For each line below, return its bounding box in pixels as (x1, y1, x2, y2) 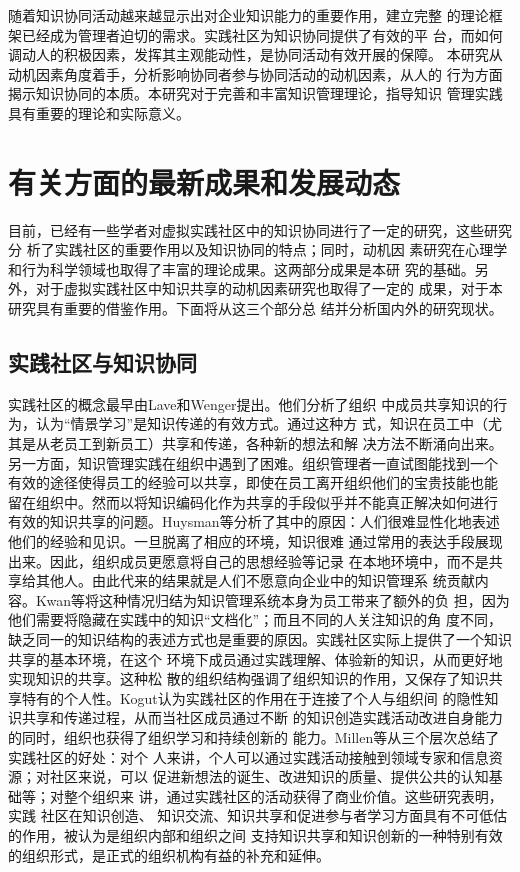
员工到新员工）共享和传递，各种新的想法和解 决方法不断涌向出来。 (63, 433, 503, 454)
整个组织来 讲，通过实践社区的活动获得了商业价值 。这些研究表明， (63, 785, 503, 806)
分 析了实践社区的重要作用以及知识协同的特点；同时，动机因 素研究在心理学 (8, 239, 508, 260)
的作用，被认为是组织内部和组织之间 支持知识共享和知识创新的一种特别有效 (8, 824, 503, 845)
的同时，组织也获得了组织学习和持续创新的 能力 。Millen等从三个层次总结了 (8, 726, 500, 747)
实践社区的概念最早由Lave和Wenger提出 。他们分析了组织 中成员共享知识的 (8, 393, 494, 414)
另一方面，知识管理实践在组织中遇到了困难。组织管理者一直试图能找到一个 (8, 452, 498, 473)
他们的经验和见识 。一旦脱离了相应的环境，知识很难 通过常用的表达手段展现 (8, 531, 503, 552)
